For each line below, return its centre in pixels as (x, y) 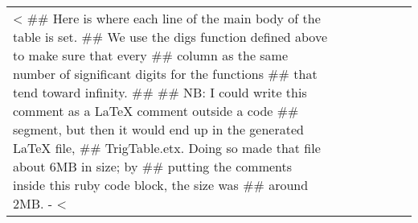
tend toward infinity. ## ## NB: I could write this (160, 92)
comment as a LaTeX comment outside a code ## (156, 111)
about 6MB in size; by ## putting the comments (153, 166)
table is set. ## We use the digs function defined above (170, 37)
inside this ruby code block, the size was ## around (161, 185)
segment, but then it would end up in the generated (158, 129)
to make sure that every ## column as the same (151, 55)
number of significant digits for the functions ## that (165, 74)
